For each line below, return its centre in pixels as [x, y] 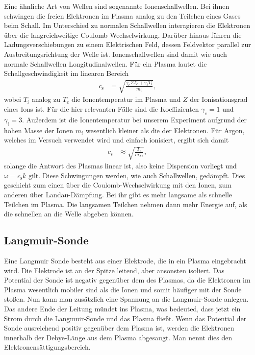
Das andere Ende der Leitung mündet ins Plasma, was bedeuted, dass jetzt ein [122, 309]
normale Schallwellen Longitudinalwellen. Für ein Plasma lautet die [105, 63]
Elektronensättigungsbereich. [47, 347]
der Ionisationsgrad [219, 99]
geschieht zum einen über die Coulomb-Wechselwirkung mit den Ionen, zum [118, 185]
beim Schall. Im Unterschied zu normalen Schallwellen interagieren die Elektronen [127, 25]
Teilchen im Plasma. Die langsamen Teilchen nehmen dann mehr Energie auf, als [126, 204]
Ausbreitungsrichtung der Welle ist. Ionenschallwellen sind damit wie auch [115, 54]
